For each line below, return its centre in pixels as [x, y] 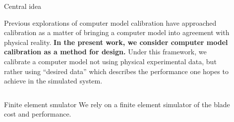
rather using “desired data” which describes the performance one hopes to [116, 71]
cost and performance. [38, 114]
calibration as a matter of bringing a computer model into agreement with [117, 32]
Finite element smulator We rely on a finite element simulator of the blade [117, 104]
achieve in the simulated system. [53, 81]
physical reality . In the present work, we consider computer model [116, 42]
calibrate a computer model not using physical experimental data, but [110, 61]
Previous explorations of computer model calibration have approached [110, 22]
